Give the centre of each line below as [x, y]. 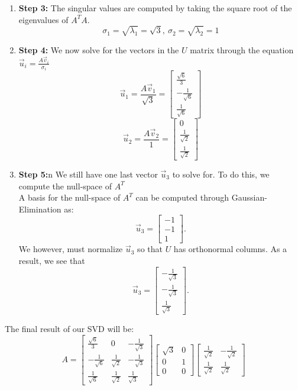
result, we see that [52, 260]
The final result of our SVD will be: [69, 329]
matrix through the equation [242, 49]
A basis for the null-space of [69, 197]
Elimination [40, 209]
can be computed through [182, 197]
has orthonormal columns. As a [230, 249]
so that [150, 249]
